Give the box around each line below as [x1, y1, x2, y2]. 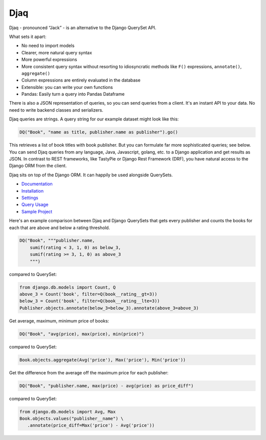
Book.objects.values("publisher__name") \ [19, 416, 124, 422]
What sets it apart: [9, 34, 47, 40]
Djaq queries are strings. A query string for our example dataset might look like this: [9, 116, 179, 122]
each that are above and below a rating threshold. [9, 225, 110, 231]
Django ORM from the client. [9, 163, 67, 169]
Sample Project [21, 208, 53, 214]
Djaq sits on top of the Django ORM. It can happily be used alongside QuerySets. [9, 172, 173, 178]
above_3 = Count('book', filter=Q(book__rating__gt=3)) [19, 291, 158, 297]
